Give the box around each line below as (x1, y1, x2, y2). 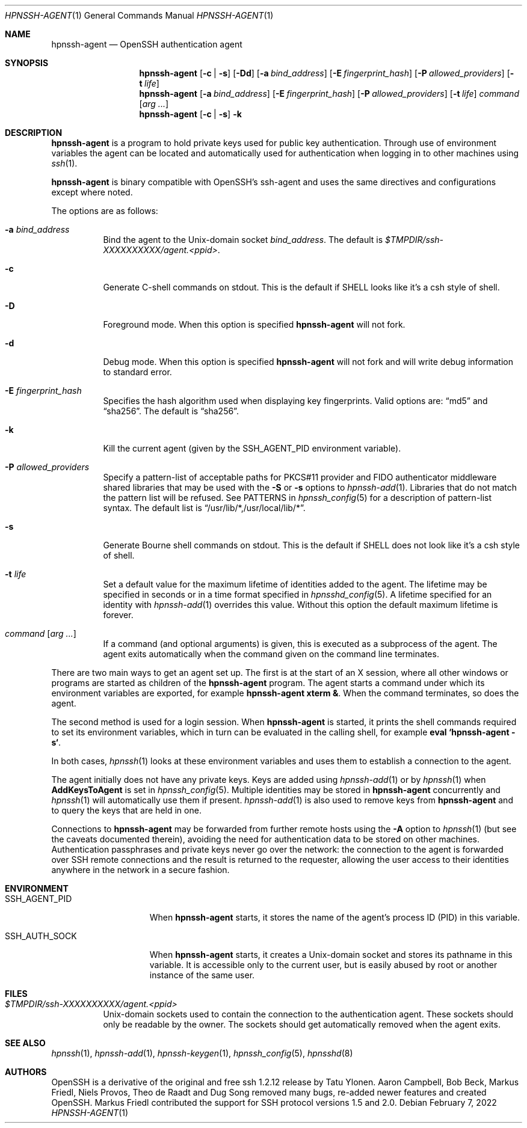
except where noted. (51, 187, 133, 197)
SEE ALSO (5, 1038, 46, 1048)
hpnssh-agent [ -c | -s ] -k (139, 109, 242, 119)
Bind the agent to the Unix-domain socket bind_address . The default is (103, 234, 383, 245)
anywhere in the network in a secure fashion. (51, 865, 230, 875)
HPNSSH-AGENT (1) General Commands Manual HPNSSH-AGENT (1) (5, 10, 274, 20)
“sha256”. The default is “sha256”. (103, 406, 239, 416)
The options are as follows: (51, 206, 158, 216)
